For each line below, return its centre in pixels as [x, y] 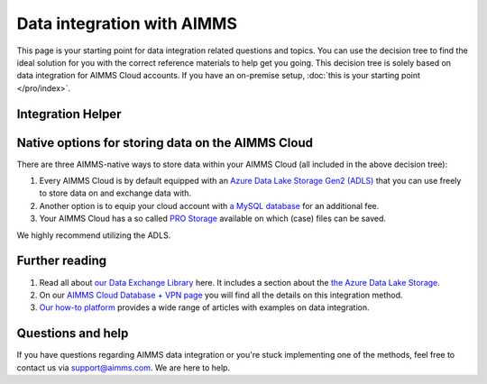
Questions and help [73, 334]
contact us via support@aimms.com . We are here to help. [123, 367]
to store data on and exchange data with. [115, 193]
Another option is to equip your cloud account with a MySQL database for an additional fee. [209, 206]
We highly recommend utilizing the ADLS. [94, 235]
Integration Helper [69, 114]
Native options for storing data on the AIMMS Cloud [165, 143]
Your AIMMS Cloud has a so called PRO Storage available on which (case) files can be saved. [213, 219]
